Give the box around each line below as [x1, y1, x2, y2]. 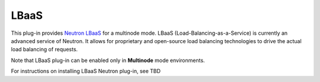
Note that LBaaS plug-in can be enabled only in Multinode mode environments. [11, 57, 205, 64]
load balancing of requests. [11, 46, 78, 53]
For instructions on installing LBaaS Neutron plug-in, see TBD [11, 68, 161, 75]
